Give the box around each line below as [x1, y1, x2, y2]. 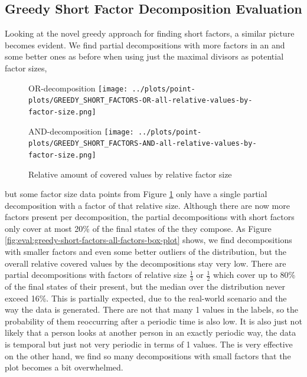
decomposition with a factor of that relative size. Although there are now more [5, 199, 290, 211]
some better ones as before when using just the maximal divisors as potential [5, 50, 284, 63]
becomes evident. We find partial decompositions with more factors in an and [5, 38, 285, 51]
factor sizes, [5, 61, 47, 74]
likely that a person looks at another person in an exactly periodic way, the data [5, 326, 296, 339]
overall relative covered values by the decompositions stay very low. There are [5, 257, 286, 269]
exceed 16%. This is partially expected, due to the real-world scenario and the [5, 291, 287, 304]
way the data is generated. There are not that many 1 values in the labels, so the [5, 303, 298, 316]
